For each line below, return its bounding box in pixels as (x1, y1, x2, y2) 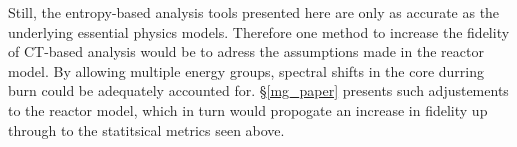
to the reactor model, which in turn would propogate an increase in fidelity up (8, 99, 488, 120)
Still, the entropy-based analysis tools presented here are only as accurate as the (8, 2, 500, 22)
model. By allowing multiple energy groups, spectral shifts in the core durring (8, 60, 484, 81)
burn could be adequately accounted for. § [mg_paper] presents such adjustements (8, 80, 509, 101)
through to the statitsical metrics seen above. (8, 119, 285, 140)
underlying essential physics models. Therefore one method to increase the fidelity (8, 21, 510, 42)
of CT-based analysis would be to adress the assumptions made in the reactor (8, 41, 484, 62)
